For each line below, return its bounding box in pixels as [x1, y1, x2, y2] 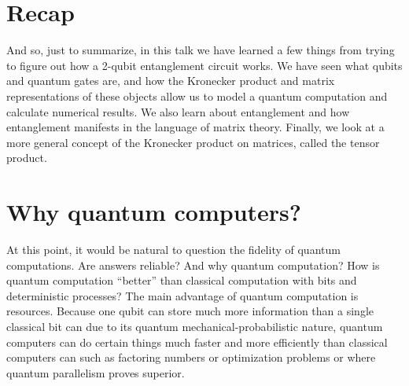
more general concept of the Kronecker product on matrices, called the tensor [6, 134, 380, 150]
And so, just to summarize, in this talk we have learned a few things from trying [6, 42, 395, 58]
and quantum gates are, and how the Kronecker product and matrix [6, 72, 335, 89]
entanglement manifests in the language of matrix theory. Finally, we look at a [6, 119, 385, 135]
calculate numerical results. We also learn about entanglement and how [6, 103, 350, 119]
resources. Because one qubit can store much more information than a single [6, 303, 374, 319]
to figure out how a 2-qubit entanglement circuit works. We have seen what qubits [6, 57, 403, 73]
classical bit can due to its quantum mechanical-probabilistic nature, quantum [6, 318, 383, 334]
